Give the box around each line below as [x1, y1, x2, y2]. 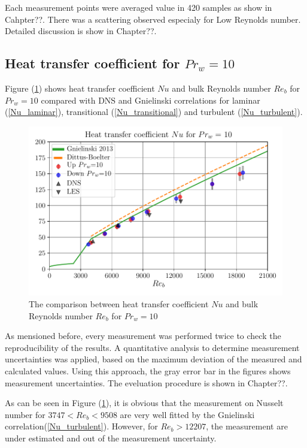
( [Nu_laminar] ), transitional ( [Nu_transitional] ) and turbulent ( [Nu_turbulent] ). [5, 105, 303, 118]
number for [5, 408, 45, 420]
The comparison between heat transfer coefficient [29, 298, 209, 310]
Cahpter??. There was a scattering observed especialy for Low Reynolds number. [5, 13, 301, 25]
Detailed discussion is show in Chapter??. [5, 25, 157, 37]
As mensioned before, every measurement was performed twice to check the [5, 329, 281, 342]
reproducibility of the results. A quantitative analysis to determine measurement [5, 341, 300, 353]
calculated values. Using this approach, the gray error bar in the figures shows [5, 364, 291, 377]
